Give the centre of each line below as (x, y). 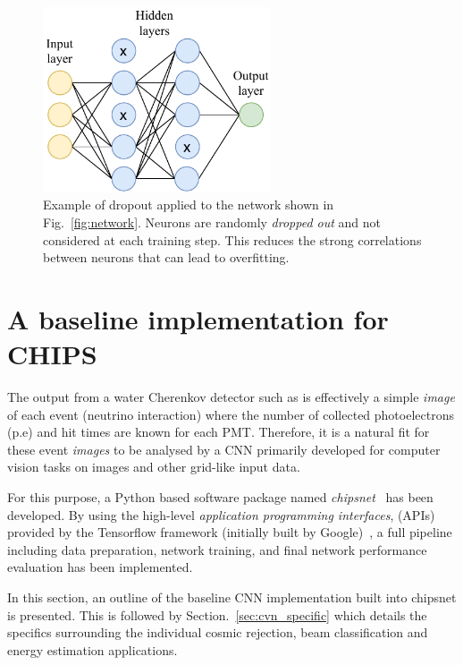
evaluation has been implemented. (100, 567)
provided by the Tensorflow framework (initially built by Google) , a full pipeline (230, 532)
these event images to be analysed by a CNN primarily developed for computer (224, 449)
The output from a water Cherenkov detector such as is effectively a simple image (231, 396)
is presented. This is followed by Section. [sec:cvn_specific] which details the (217, 614)
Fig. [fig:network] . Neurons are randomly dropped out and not (212, 222)
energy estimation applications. (93, 649)
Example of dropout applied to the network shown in (189, 205)
